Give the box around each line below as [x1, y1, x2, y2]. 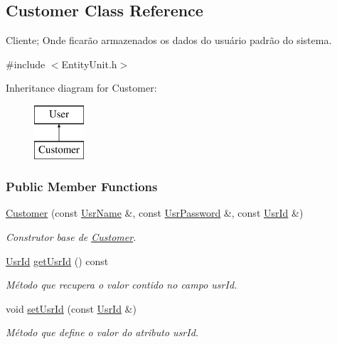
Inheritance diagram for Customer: [6, 80, 157, 95]
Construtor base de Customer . [6, 229, 137, 244]
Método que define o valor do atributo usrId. [6, 325, 199, 340]
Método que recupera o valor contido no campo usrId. [6, 277, 237, 292]
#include [6, 56, 46, 71]
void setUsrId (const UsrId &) [6, 301, 137, 316]
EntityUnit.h [61, 56, 117, 71]
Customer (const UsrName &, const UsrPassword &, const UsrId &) [6, 205, 304, 220]
